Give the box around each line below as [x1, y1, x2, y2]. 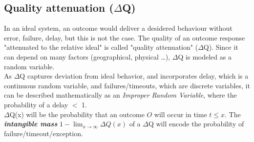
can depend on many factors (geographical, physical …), [4, 51, 170, 61]
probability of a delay [4, 99, 68, 109]
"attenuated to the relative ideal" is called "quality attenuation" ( [4, 42, 198, 52]
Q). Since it [203, 42, 238, 52]
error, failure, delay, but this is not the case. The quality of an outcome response [4, 32, 245, 42]
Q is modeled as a [178, 51, 232, 61]
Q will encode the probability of [148, 119, 244, 129]
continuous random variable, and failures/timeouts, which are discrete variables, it [4, 80, 250, 90]
